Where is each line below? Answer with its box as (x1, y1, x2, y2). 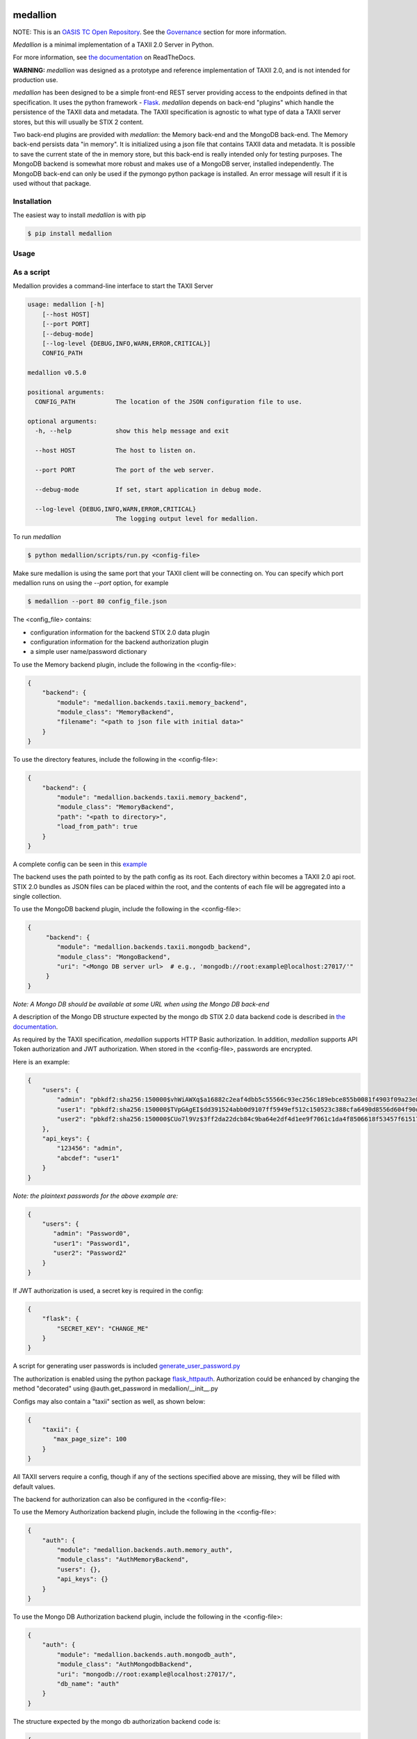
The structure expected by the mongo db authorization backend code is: (13, 1717, 221, 1725)
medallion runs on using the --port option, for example (13, 579, 169, 587)
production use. (13, 76, 58, 84)
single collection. (13, 892, 62, 901)
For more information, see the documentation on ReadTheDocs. (13, 53, 196, 62)
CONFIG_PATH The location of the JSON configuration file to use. (35, 398, 302, 406)
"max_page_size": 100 (53, 1435, 127, 1443)
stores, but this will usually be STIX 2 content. (13, 118, 144, 126)
